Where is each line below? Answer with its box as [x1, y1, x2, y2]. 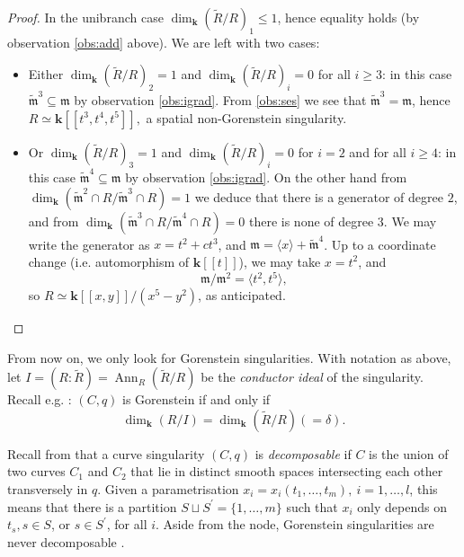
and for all [349, 142, 406, 161]
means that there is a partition [7, 497, 177, 516]
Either [28, 65, 64, 84]
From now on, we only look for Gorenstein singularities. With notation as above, [7, 348, 451, 367]
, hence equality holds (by [277, 8, 420, 26]
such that [286, 497, 338, 516]
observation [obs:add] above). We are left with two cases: [7, 32, 320, 51]
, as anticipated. [198, 286, 286, 305]
